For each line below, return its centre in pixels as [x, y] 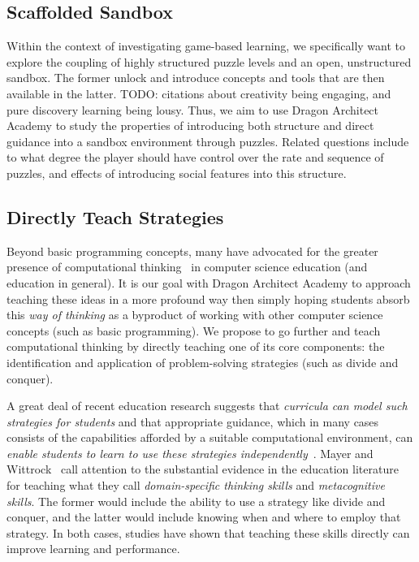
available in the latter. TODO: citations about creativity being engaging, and [199, 93]
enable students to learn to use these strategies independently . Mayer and [190, 453]
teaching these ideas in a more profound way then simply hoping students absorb [208, 298]
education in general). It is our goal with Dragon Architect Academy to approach [209, 282]
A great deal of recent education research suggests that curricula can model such [207, 406]
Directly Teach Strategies [115, 216]
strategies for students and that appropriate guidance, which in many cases [193, 421]
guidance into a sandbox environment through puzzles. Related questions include [208, 141]
